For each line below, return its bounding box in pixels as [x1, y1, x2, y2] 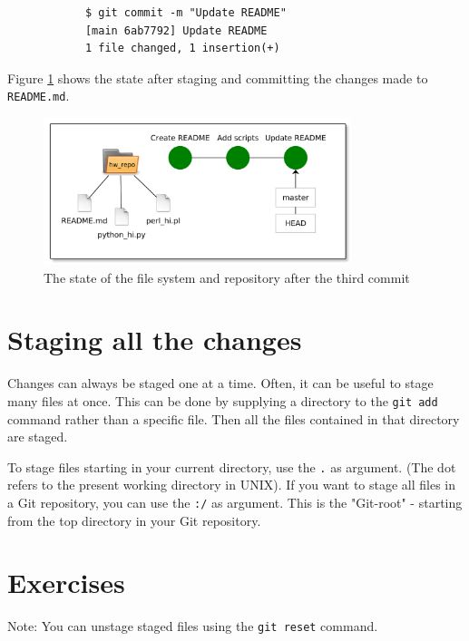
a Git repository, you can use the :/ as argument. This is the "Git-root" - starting [7, 493, 463, 511]
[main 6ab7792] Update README [84, 24, 268, 37]
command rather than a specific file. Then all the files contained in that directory [7, 409, 460, 428]
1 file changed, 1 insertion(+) [84, 42, 280, 55]
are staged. [7, 427, 68, 446]
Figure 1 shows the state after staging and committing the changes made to [7, 68, 428, 87]
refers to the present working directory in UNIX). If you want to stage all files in [7, 475, 456, 494]
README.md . [7, 86, 70, 105]
